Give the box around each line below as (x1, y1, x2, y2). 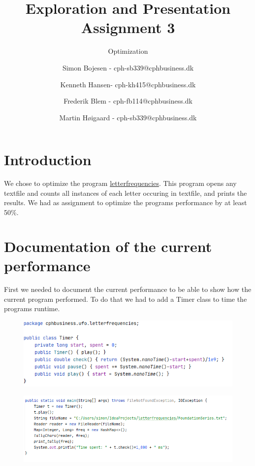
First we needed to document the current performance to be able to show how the (4, 284, 252, 294)
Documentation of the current (4, 236, 212, 256)
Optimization (108, 46, 148, 56)
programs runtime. (4, 303, 60, 314)
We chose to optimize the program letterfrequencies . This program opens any (4, 178, 237, 188)
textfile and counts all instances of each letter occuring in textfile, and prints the (4, 187, 247, 198)
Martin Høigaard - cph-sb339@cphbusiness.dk (59, 112, 197, 122)
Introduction (4, 149, 92, 170)
